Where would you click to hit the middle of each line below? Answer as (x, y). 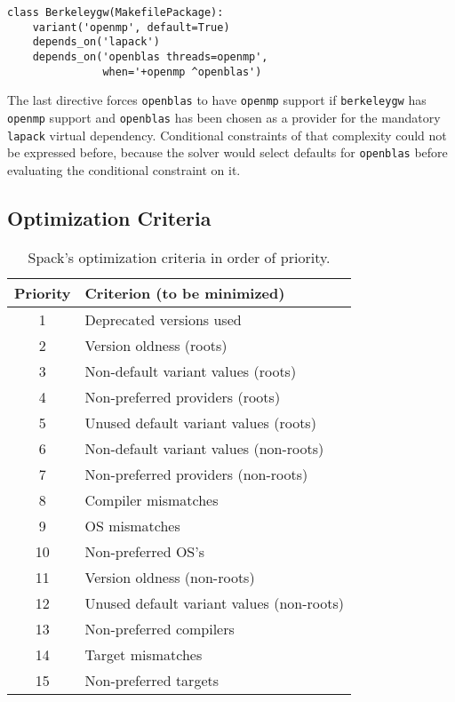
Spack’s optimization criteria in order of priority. (179, 257)
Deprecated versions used (163, 319)
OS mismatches (132, 525)
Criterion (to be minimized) (185, 292)
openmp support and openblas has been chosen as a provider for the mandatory (224, 117)
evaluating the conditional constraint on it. (124, 169)
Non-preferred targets (152, 680)
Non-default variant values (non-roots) (204, 448)
